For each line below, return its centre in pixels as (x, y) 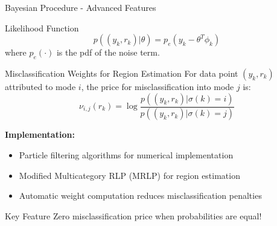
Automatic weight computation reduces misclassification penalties (140, 195)
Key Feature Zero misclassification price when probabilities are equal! (133, 215)
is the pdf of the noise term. (108, 52)
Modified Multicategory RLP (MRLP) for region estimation (129, 175)
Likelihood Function (42, 27)
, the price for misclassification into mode (158, 86)
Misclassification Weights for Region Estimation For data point (122, 73)
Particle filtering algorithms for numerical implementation (126, 155)
